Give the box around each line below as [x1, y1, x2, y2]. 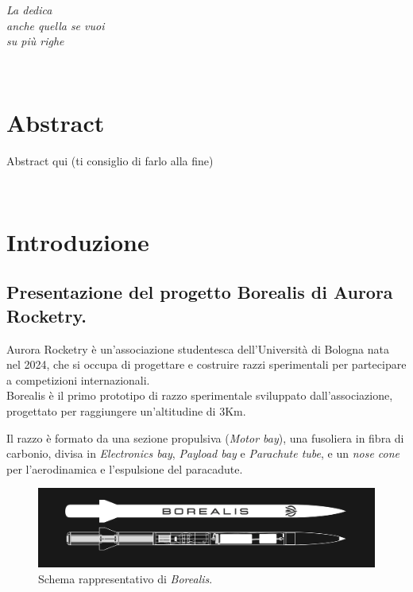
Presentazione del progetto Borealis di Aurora [6, 280, 393, 304]
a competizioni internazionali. [6, 371, 150, 388]
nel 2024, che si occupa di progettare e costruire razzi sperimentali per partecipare [6, 356, 407, 373]
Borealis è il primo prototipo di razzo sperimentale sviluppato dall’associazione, [6, 387, 393, 404]
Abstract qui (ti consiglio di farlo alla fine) [6, 152, 214, 168]
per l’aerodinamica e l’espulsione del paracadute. [6, 460, 243, 477]
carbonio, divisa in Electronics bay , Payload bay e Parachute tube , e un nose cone [6, 445, 400, 462]
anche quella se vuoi [6, 17, 105, 33]
